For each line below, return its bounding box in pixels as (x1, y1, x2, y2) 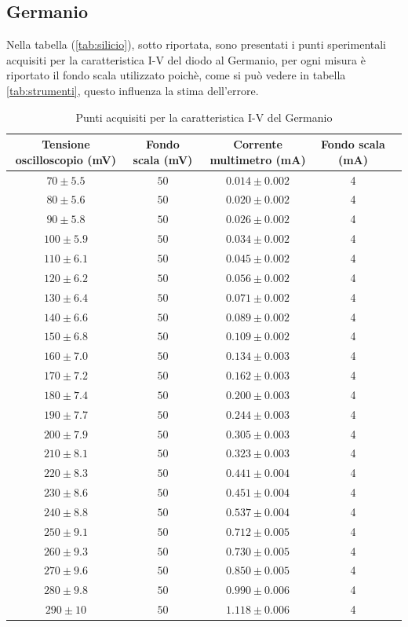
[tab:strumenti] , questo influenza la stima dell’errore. (6, 82, 259, 98)
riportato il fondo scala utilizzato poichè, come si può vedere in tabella (6, 67, 346, 83)
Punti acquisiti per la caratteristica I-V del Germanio (75, 108, 333, 125)
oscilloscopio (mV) (15, 151, 116, 167)
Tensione (42, 136, 90, 152)
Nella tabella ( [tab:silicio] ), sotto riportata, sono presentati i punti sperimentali (6, 36, 387, 53)
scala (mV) (133, 151, 193, 167)
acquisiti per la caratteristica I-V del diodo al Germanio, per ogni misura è (6, 51, 366, 68)
